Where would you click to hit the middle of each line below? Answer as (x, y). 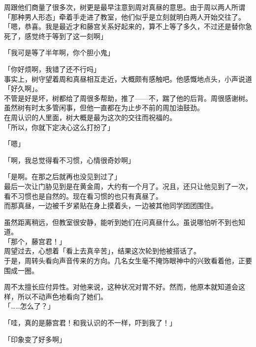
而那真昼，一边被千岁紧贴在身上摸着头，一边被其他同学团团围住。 (111, 205)
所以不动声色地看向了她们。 (62, 296)
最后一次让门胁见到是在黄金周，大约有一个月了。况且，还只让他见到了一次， (128, 186)
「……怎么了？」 (29, 306)
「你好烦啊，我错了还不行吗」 (52, 69)
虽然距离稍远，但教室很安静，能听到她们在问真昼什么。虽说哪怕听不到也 (121, 222)
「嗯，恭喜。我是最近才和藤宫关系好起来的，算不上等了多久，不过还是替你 (125, 26)
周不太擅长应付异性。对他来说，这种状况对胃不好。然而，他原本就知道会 (121, 287)
